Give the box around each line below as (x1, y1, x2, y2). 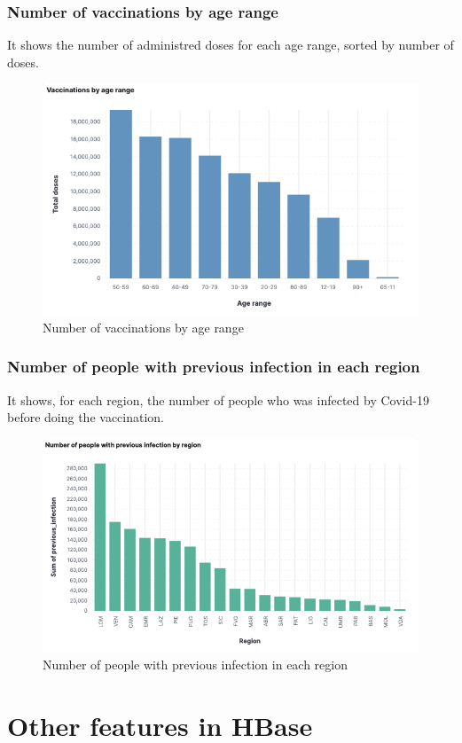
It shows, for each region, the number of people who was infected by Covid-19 (7, 390, 429, 409)
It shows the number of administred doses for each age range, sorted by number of (7, 35, 454, 54)
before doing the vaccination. (7, 408, 165, 426)
